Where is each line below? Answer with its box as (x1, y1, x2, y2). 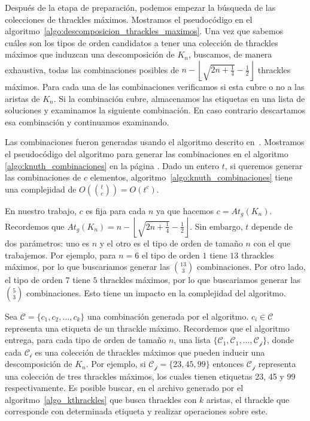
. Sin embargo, (190, 219, 243, 232)
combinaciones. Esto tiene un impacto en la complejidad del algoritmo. (26, 286, 286, 299)
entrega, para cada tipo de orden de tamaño (5, 333, 166, 346)
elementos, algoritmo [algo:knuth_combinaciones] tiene (90, 171, 293, 184)
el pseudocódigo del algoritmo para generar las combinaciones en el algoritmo (5, 147, 288, 160)
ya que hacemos (156, 204, 214, 216)
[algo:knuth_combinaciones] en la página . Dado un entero (5, 159, 220, 172)
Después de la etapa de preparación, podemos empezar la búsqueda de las (5, 1, 276, 13)
